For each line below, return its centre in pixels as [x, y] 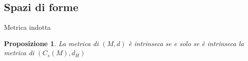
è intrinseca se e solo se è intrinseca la [186, 43]
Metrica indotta [28, 27]
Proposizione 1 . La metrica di [51, 43]
